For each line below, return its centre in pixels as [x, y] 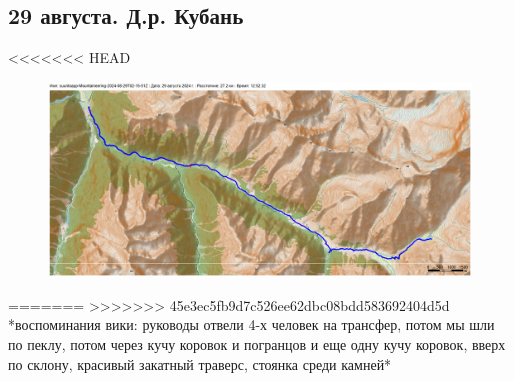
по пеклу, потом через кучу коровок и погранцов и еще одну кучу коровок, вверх [257, 344]
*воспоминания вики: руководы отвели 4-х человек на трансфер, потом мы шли [251, 324]
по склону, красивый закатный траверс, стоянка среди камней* [200, 363]
